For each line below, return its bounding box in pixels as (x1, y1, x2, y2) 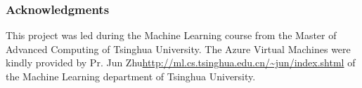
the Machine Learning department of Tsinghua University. (6, 69, 256, 83)
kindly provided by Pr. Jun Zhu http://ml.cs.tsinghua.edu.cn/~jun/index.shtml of (6, 55, 356, 70)
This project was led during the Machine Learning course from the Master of (6, 28, 337, 43)
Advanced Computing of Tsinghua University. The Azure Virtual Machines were (6, 41, 351, 56)
